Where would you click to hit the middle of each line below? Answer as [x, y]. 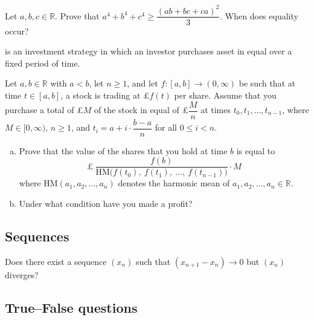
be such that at [267, 83]
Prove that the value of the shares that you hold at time [123, 150]
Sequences [37, 236]
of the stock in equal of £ [141, 109]
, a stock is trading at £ [105, 95]
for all [166, 127]
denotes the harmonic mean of [174, 183]
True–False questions [71, 307]
